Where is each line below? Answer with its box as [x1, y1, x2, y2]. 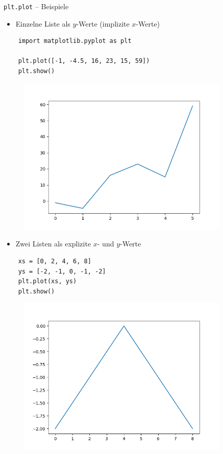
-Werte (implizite [76, 18, 130, 29]
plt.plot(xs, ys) [18, 278, 77, 285]
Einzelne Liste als [15, 18, 70, 29]
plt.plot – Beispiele [4, 1, 69, 11]
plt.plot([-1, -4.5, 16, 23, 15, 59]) [18, 57, 150, 65]
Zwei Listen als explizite [15, 238, 91, 249]
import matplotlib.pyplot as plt [18, 37, 132, 45]
